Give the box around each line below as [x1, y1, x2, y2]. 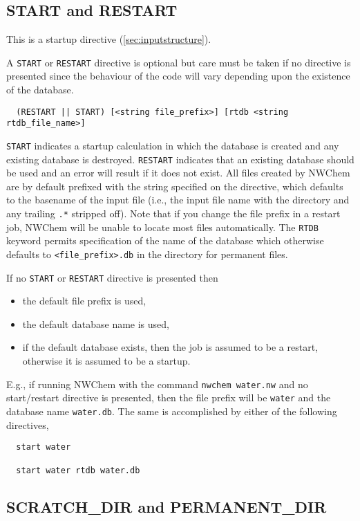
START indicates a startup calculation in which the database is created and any [6, 138, 339, 152]
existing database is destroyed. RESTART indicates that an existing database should [6, 152, 354, 166]
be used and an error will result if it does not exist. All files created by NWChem [6, 165, 350, 180]
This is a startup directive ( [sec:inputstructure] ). [6, 32, 211, 46]
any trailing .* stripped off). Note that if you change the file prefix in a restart [6, 206, 341, 221]
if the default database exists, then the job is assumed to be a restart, [22, 340, 319, 354]
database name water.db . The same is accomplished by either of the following [6, 403, 337, 418]
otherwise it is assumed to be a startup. [22, 354, 191, 368]
